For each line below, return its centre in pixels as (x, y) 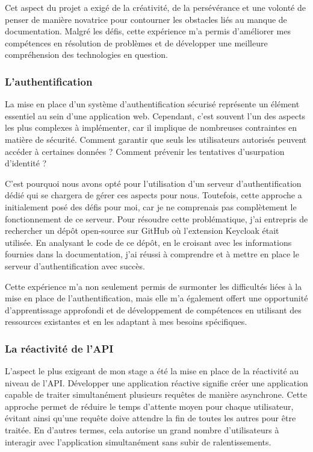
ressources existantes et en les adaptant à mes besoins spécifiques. (126, 322)
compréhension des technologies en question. (86, 55)
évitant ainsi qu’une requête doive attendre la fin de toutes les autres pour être (150, 418)
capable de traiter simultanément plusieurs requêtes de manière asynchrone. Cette (156, 394)
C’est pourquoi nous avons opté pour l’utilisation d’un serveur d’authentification (153, 183)
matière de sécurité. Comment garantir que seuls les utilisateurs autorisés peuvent (156, 139)
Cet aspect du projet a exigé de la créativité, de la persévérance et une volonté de (155, 7)
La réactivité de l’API (59, 348)
